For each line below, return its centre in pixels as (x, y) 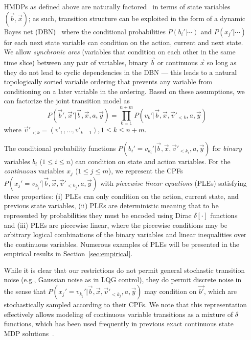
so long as (222, 62)
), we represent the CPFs (146, 171)
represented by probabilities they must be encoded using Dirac (98, 215)
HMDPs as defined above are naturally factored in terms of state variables (117, 6)
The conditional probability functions (60, 148)
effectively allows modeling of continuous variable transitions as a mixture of (118, 314)
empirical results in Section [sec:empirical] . (68, 254)
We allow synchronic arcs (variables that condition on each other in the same (120, 52)
